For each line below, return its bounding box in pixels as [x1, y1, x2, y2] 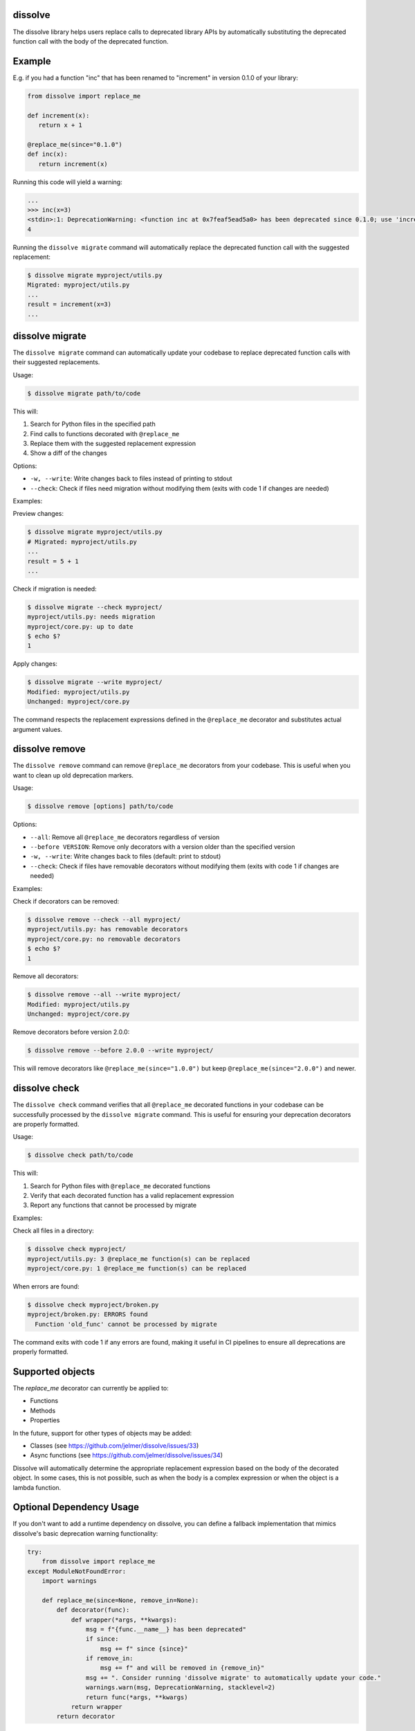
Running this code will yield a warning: [12, 177, 122, 186]
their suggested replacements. [12, 358, 100, 366]
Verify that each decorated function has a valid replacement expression [30, 1192, 234, 1200]
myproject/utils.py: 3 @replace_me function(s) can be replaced [27, 1255, 250, 1263]
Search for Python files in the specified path [30, 420, 156, 429]
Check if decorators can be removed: [12, 897, 120, 905]
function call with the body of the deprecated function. [12, 37, 169, 45]
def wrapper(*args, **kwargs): [71, 1615, 178, 1624]
